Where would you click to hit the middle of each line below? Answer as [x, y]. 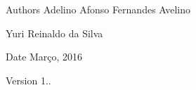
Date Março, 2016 [44, 57]
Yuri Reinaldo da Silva [54, 33]
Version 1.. [28, 80]
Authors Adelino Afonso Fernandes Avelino [98, 9]
